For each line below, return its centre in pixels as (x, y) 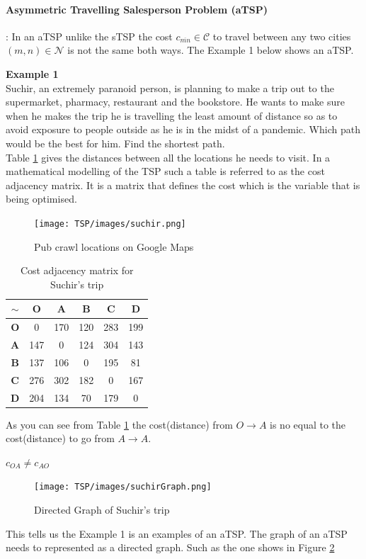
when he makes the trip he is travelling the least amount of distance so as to (172, 115)
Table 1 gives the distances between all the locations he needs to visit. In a (168, 157)
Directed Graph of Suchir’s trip (102, 510)
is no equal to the (308, 424)
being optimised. (41, 199)
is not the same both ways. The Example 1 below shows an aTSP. (211, 50)
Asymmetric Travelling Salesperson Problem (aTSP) (137, 9)
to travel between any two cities (282, 36)
